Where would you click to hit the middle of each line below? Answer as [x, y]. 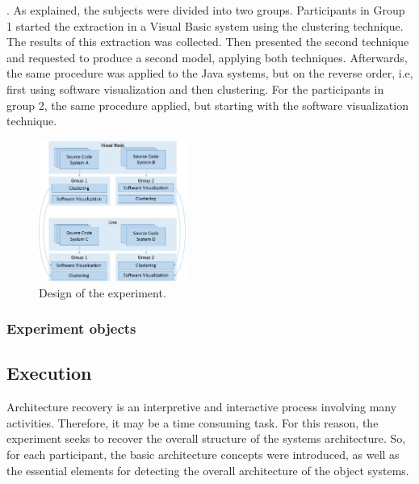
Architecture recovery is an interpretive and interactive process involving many [202, 407]
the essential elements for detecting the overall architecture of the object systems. [208, 470]
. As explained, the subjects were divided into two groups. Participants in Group [206, 10]
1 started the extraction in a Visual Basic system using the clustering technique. [205, 25]
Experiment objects [71, 328]
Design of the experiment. [103, 292]
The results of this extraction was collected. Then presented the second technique [208, 42]
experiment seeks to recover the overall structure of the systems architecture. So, [206, 438]
